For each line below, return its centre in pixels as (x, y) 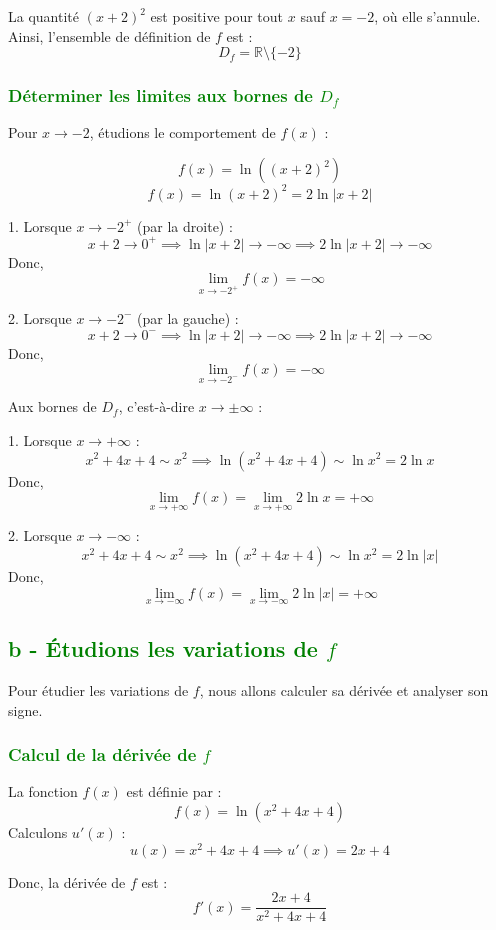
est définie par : (174, 791)
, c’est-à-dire (156, 406)
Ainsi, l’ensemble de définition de (109, 35)
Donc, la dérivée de (67, 881)
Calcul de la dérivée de (102, 754)
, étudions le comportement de (182, 132)
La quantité (43, 16)
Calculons (38, 831)
